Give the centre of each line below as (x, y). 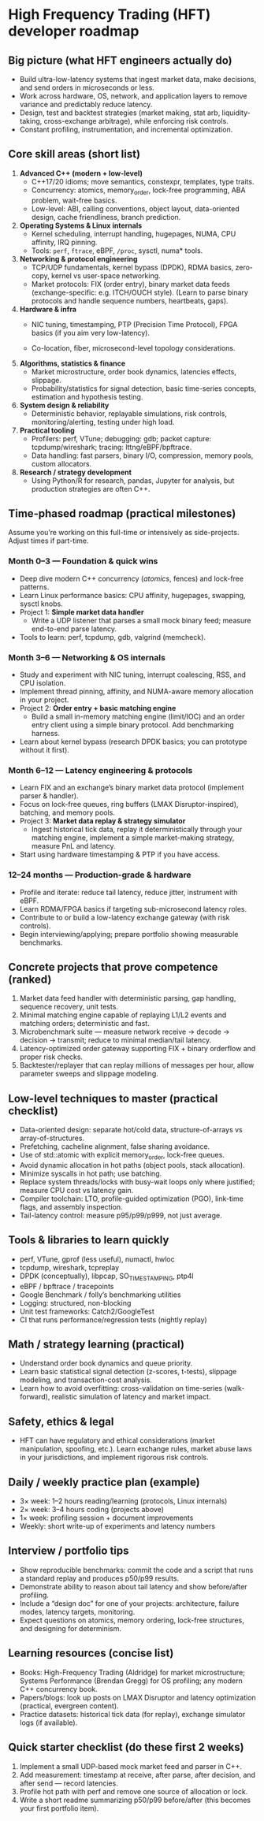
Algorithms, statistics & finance (73, 363)
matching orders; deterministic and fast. (84, 1024)
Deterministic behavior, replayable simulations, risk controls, (129, 413)
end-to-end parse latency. (74, 629)
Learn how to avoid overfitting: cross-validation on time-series (121, 1388)
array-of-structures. (52, 1138)
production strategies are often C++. (91, 489)
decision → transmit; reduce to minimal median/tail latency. (115, 1040)
